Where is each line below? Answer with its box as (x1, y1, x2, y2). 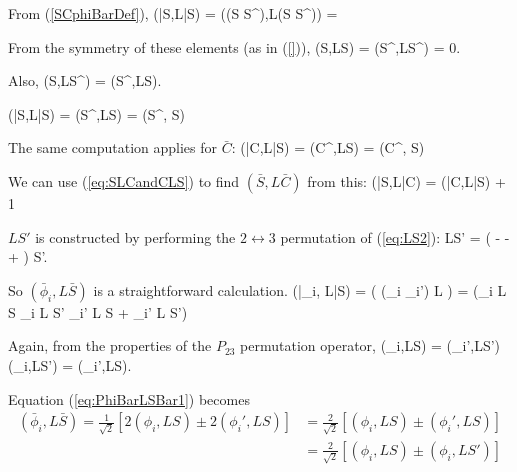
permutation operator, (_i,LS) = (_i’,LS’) (240, 335, 501, 356)
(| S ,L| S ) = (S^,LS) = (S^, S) (8, 103, 186, 124)
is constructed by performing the (35, 226, 236, 247)
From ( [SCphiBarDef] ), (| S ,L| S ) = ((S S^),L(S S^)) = (8, 3, 338, 23)
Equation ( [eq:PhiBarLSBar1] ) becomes (8, 388, 250, 409)
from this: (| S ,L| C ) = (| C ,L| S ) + (307, 170, 506, 191)
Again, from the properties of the (8, 335, 212, 356)
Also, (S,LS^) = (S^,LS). (8, 70, 162, 91)
